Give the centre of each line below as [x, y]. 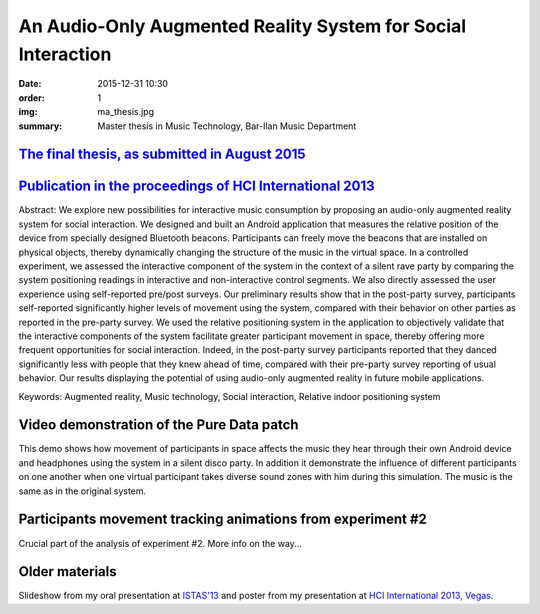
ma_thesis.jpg [126, 112]
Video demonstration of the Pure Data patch [158, 425]
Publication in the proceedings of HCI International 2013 [196, 186]
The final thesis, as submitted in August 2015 [162, 154]
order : [31, 97]
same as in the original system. [82, 491]
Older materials [67, 571]
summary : [40, 126]
